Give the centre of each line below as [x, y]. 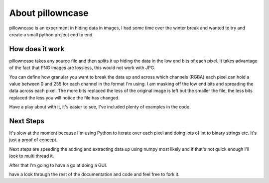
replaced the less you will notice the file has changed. [64, 97]
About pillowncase [49, 13]
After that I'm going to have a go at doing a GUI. [58, 165]
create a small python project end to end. [52, 34]
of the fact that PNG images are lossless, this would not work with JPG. [82, 68]
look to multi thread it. [32, 156]
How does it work [37, 49]
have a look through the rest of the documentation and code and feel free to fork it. [94, 175]
